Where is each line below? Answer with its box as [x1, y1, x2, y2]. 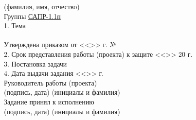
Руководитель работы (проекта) [4, 77, 97, 87]
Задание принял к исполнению [4, 96, 94, 106]
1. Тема [4, 20, 26, 31]
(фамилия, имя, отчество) [4, 1, 80, 11]
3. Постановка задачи [4, 58, 67, 69]
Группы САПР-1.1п [4, 11, 61, 21]
